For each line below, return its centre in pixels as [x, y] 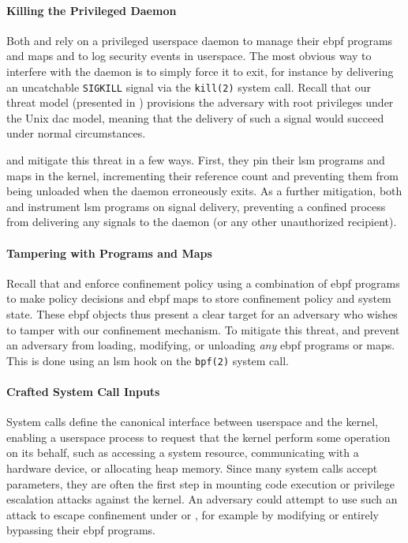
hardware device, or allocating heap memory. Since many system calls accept [192, 468]
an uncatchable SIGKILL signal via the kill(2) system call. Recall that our [189, 87]
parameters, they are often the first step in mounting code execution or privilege [201, 483]
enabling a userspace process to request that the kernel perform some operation [198, 437]
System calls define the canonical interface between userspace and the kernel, [192, 422]
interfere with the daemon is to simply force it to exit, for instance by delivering [200, 71]
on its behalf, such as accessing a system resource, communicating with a [183, 452]
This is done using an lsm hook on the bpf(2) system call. [148, 360]
